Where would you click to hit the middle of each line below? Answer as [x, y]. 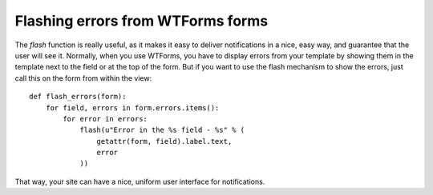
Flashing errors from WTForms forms [142, 21]
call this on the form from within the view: [83, 78]
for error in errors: [105, 119]
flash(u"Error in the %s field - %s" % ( [162, 130]
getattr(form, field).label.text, [164, 141]
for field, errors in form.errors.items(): [132, 107]
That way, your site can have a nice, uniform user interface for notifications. [140, 181]
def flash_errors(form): [78, 97]
